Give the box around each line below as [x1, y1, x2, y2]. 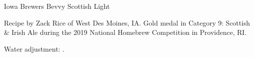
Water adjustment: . [4, 43, 65, 54]
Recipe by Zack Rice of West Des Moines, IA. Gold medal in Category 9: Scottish [4, 17, 250, 28]
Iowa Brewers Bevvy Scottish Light [4, 1, 110, 11]
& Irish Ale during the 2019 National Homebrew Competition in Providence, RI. [4, 27, 247, 37]
